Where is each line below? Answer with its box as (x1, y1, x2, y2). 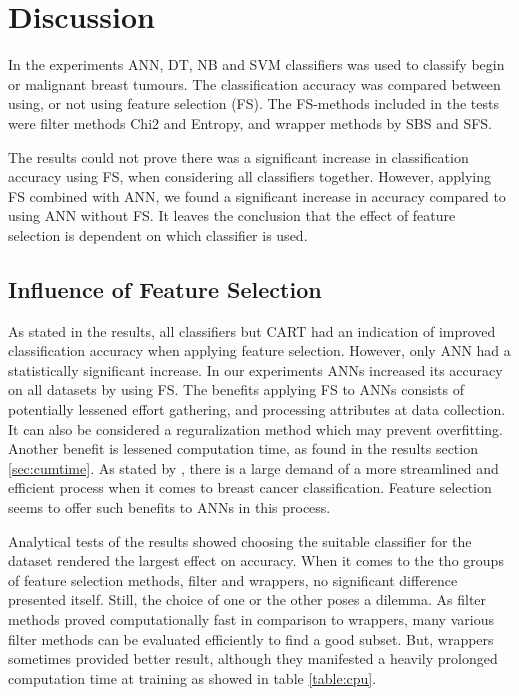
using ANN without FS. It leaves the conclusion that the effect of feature (8, 205, 456, 226)
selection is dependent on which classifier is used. (8, 224, 308, 245)
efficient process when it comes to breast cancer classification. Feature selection (8, 477, 492, 498)
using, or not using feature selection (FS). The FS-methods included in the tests (8, 93, 499, 114)
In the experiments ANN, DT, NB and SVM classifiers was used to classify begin (8, 54, 505, 75)
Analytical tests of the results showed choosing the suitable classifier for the (8, 530, 472, 551)
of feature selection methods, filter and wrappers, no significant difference (8, 569, 458, 590)
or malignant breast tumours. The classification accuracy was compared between (8, 73, 501, 94)
